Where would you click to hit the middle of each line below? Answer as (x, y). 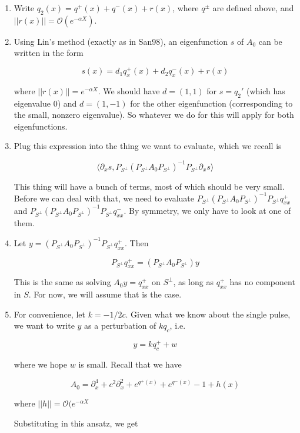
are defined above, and (253, 8)
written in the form (49, 53)
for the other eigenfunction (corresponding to (211, 103)
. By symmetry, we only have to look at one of (207, 210)
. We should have (129, 90)
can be (270, 41)
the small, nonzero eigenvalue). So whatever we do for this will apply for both (154, 115)
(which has (266, 90)
